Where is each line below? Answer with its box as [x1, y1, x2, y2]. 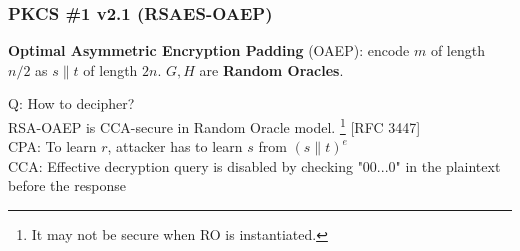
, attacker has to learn [107, 136, 243, 157]
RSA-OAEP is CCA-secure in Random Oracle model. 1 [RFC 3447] [8, 114, 421, 137]
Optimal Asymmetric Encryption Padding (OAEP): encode [8, 40, 410, 61]
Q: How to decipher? [8, 93, 135, 114]
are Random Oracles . [199, 59, 344, 80]
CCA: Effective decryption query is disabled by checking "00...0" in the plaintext [8, 155, 501, 176]
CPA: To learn [8, 136, 97, 157]
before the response [8, 175, 127, 196]
